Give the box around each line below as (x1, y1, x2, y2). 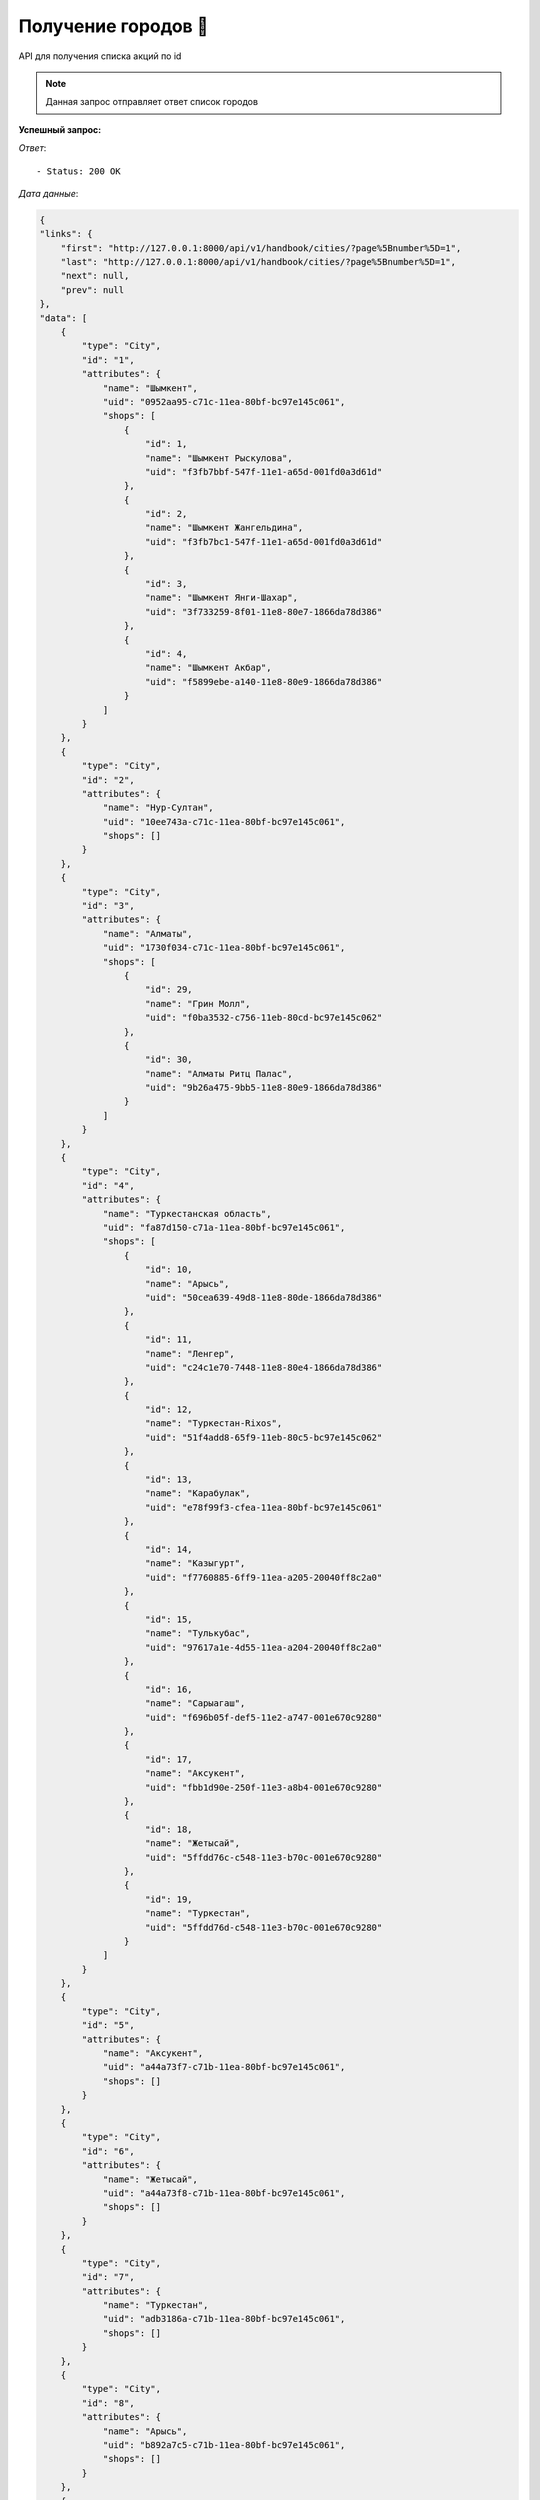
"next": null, (60, 270, 130, 282)
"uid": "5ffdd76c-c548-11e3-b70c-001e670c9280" (145, 1851, 383, 1863)
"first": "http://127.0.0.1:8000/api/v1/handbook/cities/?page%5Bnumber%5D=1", (60, 242, 462, 254)
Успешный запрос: (18, 123, 102, 135)
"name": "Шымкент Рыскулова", (145, 452, 294, 464)
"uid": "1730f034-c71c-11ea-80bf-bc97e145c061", (102, 942, 346, 954)
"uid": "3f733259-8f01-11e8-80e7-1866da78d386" (145, 606, 383, 617)
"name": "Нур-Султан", (102, 802, 214, 814)
